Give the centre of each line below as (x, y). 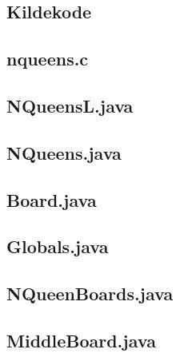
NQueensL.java (70, 105)
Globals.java (58, 246)
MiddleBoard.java (81, 340)
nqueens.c (48, 59)
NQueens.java (64, 152)
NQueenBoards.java (90, 294)
